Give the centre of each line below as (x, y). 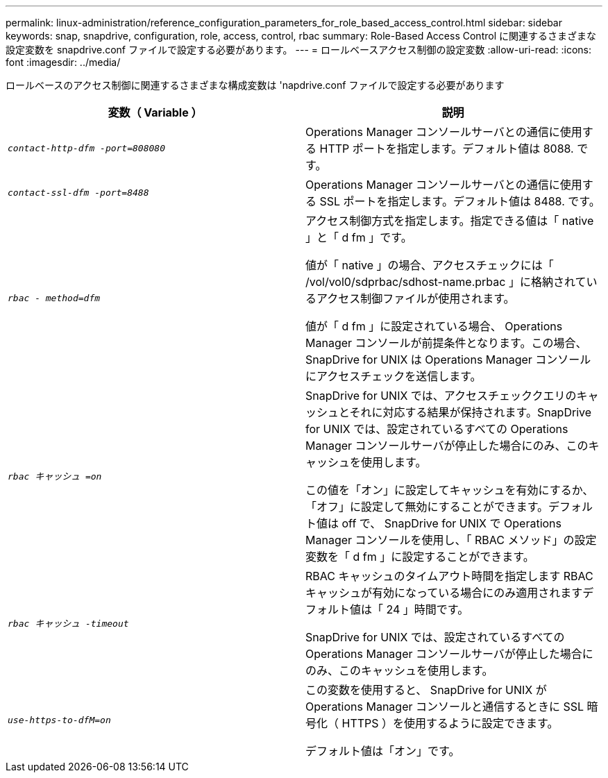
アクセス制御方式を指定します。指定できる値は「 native (450, 221)
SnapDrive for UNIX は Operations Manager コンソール (448, 360)
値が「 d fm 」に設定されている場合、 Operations (434, 326)
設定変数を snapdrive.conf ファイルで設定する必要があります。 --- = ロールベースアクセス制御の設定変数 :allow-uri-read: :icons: (298, 50)
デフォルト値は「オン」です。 (383, 751)
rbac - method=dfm (54, 298)
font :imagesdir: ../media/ (63, 62)
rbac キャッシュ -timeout (68, 623)
